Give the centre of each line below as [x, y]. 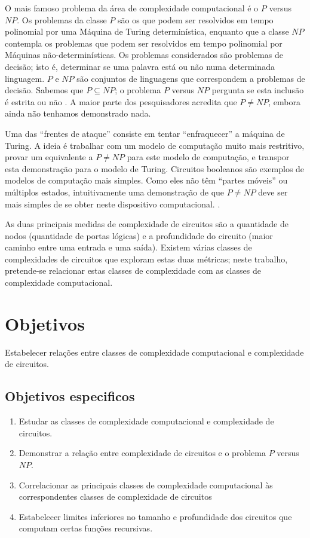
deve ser [273, 192]
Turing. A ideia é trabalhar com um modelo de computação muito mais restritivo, [155, 145]
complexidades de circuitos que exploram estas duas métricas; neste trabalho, [146, 259]
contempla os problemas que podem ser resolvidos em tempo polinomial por [144, 43]
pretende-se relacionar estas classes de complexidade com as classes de [133, 270]
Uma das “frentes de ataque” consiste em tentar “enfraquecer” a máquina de [145, 133]
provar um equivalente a [49, 157]
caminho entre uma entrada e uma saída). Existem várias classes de [128, 247]
